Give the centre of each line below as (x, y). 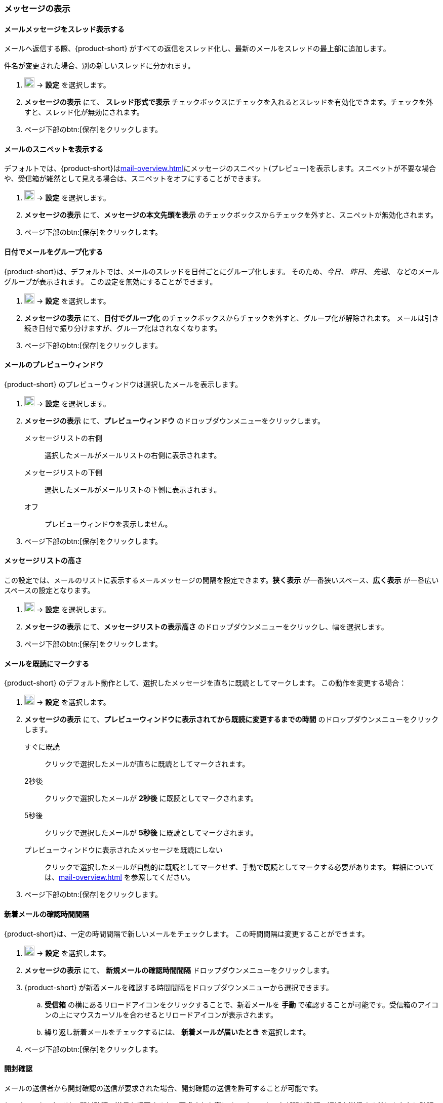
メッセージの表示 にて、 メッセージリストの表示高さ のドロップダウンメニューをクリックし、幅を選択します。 (206, 627)
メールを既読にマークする (47, 663)
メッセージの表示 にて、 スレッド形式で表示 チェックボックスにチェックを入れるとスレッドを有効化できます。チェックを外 (229, 102)
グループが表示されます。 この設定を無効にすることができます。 (111, 281)
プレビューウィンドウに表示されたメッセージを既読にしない (124, 850)
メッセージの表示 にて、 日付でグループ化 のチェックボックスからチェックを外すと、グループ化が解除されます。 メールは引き (232, 318)
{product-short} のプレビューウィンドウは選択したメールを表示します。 (123, 384)
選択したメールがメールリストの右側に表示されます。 (133, 455)
